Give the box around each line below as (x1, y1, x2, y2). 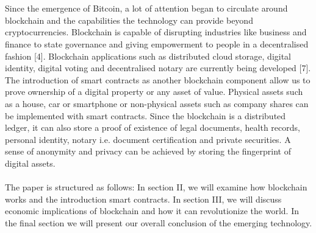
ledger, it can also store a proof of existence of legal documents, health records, (5, 121, 300, 134)
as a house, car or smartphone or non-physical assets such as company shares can (5, 97, 309, 110)
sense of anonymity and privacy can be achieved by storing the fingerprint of (5, 145, 292, 158)
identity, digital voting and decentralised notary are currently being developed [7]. (5, 61, 311, 74)
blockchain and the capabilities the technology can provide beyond (5, 13, 253, 26)
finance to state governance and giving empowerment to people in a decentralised (5, 37, 309, 50)
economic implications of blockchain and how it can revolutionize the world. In (5, 204, 299, 217)
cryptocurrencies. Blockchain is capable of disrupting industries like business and (5, 26, 307, 38)
